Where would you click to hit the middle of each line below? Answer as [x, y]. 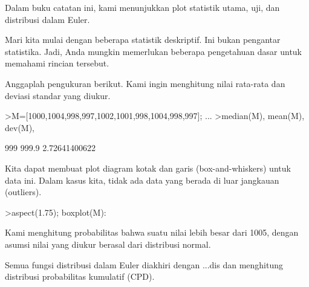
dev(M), [20, 127]
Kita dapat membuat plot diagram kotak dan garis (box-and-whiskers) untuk [148, 168]
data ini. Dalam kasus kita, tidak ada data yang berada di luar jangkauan [142, 180]
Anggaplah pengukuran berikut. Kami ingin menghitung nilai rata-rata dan [145, 83]
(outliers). [23, 192]
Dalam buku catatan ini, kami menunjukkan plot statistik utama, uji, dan [142, 7]
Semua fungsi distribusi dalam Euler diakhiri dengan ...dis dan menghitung [144, 264]
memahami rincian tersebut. [57, 63]
